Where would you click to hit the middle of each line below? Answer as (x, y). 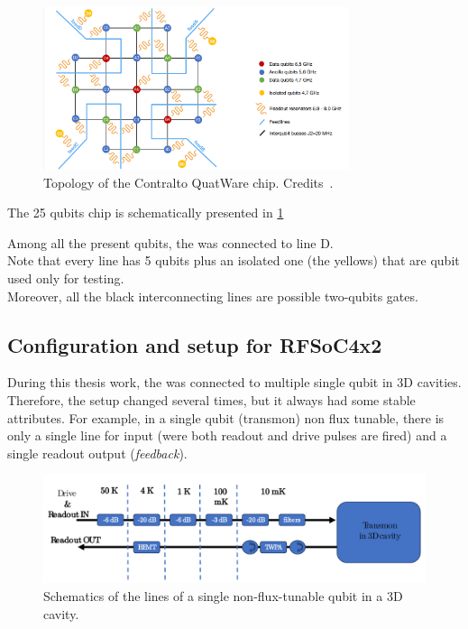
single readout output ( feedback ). (97, 453)
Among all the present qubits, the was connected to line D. (170, 242)
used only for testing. (66, 278)
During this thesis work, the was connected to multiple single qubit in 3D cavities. (234, 382)
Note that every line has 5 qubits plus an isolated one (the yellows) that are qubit (234, 260)
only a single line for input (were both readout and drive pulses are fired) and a (227, 435)
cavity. (61, 613)
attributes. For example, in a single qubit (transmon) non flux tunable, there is (226, 417)
